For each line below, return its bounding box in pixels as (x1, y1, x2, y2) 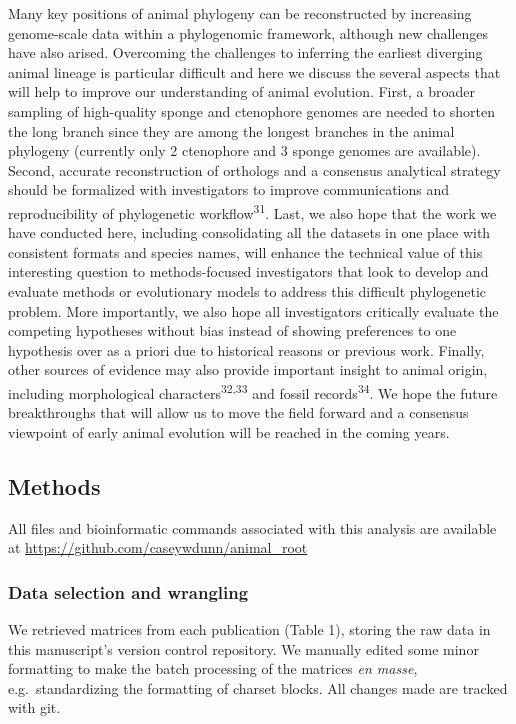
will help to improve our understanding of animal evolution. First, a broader (8, 81, 475, 102)
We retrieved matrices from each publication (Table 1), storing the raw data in (8, 618, 491, 639)
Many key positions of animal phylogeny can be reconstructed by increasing (8, 3, 472, 23)
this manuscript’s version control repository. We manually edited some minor (8, 638, 479, 659)
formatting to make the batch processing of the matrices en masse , (8, 658, 418, 679)
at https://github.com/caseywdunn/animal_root (8, 537, 308, 558)
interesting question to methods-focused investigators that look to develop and (8, 261, 489, 282)
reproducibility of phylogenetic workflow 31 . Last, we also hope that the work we (8, 199, 497, 223)
